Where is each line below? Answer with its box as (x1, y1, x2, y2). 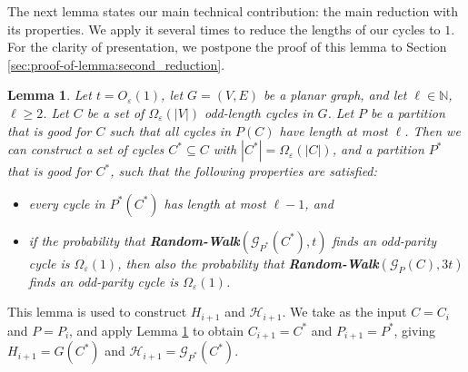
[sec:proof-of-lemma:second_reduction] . (7, 54, 225, 73)
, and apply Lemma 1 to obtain (69, 320, 244, 339)
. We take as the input (282, 302, 407, 321)
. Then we (404, 121, 461, 140)
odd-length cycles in (204, 103, 314, 122)
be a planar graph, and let (264, 85, 407, 104)
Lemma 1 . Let (7, 85, 92, 104)
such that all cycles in (109, 121, 232, 140)
